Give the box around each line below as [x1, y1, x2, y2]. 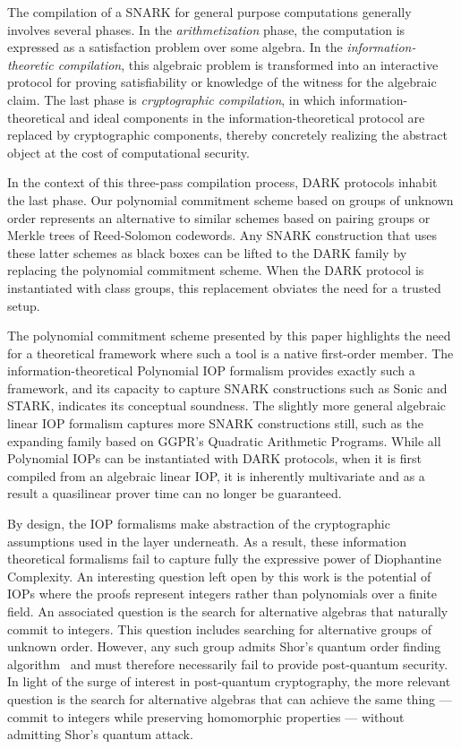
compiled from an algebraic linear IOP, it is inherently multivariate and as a [7, 466, 425, 485]
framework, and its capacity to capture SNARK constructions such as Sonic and [7, 378, 448, 397]
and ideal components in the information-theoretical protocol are [69, 108, 425, 126]
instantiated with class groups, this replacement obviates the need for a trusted [7, 278, 441, 297]
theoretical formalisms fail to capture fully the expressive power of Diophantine [7, 549, 441, 568]
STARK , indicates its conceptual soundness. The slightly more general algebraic [7, 396, 446, 415]
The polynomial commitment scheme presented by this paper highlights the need [7, 326, 451, 345]
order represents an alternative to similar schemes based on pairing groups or [7, 208, 431, 227]
